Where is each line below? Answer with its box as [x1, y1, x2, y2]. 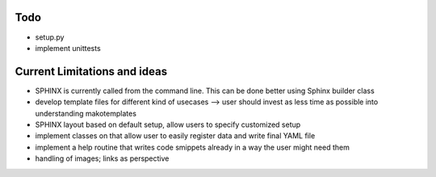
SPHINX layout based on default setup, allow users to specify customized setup [35, 120, 301, 129]
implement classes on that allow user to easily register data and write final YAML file [35, 131, 316, 141]
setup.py [35, 32, 65, 42]
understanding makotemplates [35, 108, 137, 118]
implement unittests [35, 43, 101, 53]
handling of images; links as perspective [35, 154, 170, 163]
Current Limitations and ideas [15, 65, 168, 78]
